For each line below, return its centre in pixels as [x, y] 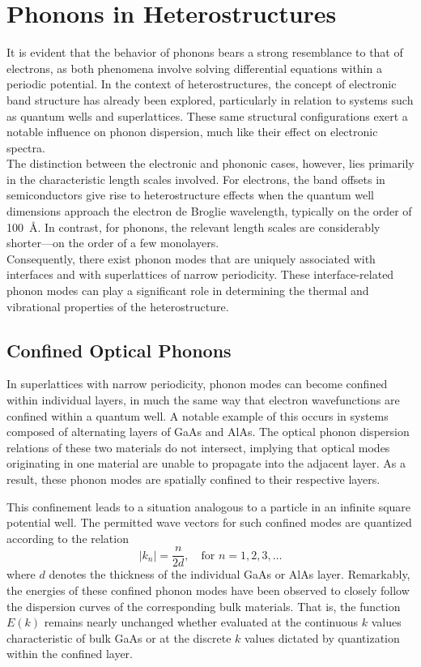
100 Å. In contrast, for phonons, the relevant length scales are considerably [193, 227]
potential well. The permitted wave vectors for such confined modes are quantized [209, 522]
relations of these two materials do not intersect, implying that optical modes [198, 447]
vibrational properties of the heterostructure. [118, 306]
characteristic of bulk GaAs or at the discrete [119, 637]
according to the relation [68, 538]
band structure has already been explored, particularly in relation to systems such [210, 99]
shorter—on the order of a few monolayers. [113, 243]
